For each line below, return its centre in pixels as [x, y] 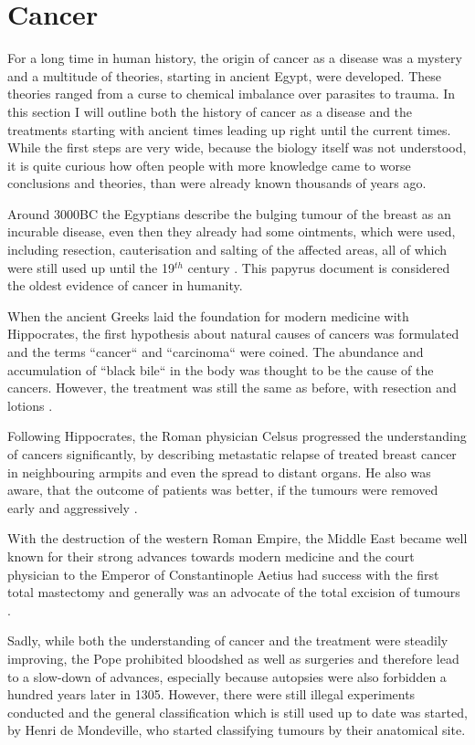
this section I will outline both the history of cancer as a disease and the [210, 111]
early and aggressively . [73, 507]
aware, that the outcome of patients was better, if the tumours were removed [223, 490]
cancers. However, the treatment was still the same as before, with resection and [232, 388]
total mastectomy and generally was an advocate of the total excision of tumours [234, 592]
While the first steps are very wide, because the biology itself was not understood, [237, 147]
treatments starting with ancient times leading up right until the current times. [229, 129]
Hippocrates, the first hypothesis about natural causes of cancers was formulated [233, 334]
